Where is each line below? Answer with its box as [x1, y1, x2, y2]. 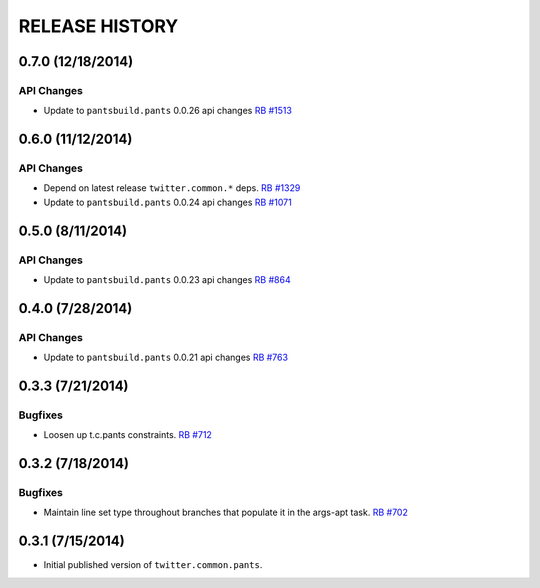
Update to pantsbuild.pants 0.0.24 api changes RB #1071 [43, 196, 292, 208]
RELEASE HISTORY [18, 15, 179, 37]
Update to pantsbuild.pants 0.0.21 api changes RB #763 [43, 351, 289, 364]
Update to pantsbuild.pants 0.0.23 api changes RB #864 [43, 274, 291, 286]
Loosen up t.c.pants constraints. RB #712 [43, 429, 212, 441]
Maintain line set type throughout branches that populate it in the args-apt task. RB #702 [43, 506, 409, 519]
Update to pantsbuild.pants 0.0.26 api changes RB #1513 [43, 105, 292, 117]
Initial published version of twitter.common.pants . [43, 559, 263, 571]
